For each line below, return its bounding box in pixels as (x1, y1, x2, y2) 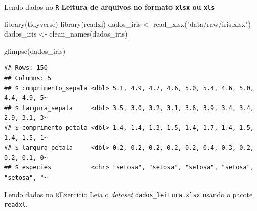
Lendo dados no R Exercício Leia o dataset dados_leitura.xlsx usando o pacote (4, 189, 253, 199)
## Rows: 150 (4, 64, 48, 72)
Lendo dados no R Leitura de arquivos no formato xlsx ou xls (4, 2, 215, 12)
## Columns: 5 (4, 75, 52, 82)
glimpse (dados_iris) (4, 45, 66, 56)
